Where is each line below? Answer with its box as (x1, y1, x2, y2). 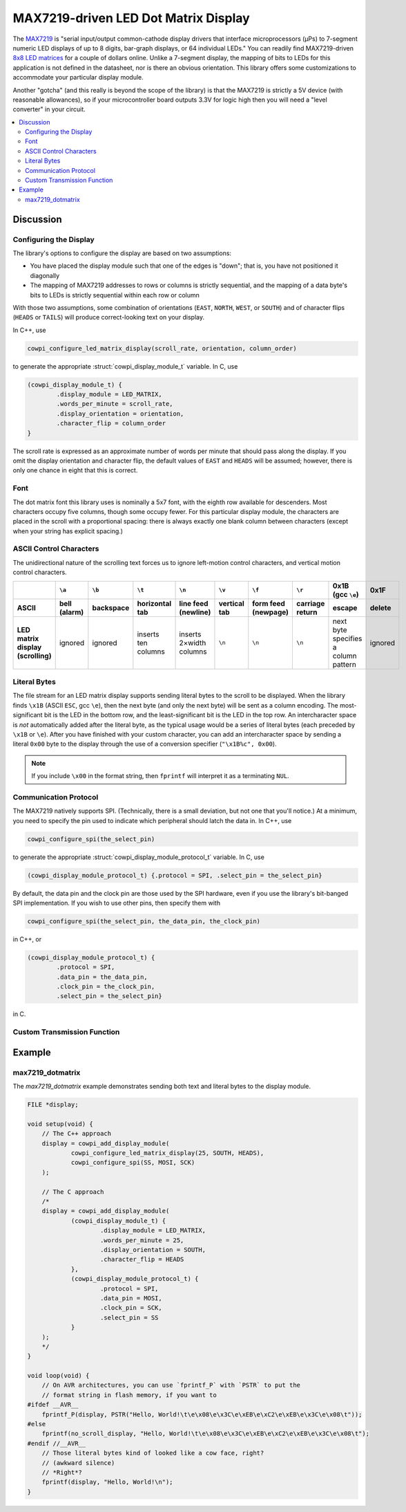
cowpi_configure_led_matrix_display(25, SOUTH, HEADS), (70, 1149, 264, 1157)
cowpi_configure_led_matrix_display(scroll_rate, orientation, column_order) (27, 344, 297, 352)
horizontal (137, 598, 172, 608)
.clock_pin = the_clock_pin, (56, 983, 155, 990)
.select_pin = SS (100, 1313, 159, 1321)
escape (332, 602, 358, 612)
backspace (92, 602, 130, 612)
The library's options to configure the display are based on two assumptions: (12, 249, 231, 257)
